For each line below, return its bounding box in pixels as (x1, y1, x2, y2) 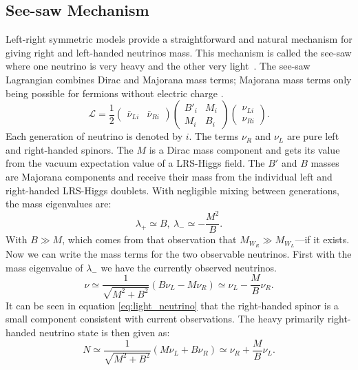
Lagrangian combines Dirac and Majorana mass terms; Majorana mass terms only (6, 72, 352, 86)
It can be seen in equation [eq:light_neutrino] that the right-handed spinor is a (6, 298, 339, 312)
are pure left (286, 129, 339, 143)
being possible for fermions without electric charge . (6, 85, 224, 100)
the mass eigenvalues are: (6, 196, 112, 211)
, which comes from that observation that (62, 232, 237, 247)
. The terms (189, 129, 239, 143)
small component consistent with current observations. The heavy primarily (6, 311, 324, 326)
